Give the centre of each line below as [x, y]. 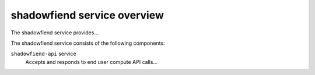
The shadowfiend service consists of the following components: [88, 43]
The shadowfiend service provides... [55, 33]
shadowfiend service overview [87, 15]
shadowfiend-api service [43, 54]
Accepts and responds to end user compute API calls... [91, 62]
